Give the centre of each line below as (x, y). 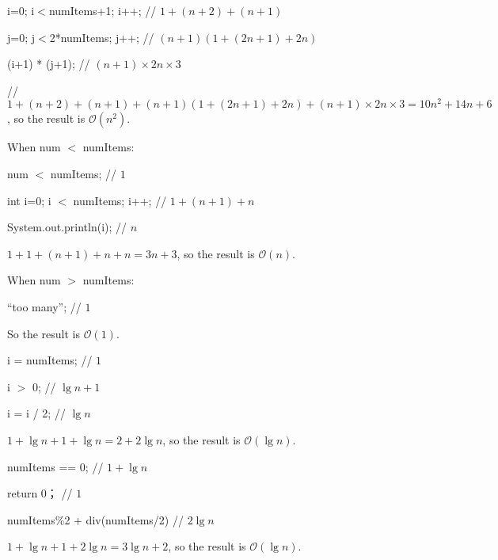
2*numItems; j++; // (102, 37)
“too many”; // (44, 307)
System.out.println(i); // (67, 227)
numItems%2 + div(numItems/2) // (95, 519)
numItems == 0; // (55, 466)
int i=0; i (29, 200)
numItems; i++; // (120, 200)
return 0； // (40, 493)
